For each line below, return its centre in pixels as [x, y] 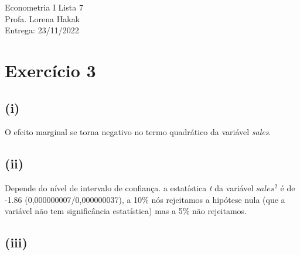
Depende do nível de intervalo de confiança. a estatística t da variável [129, 188]
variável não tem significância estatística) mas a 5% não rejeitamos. [126, 211]
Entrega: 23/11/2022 [42, 30]
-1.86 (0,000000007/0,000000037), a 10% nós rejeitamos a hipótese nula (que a [145, 199]
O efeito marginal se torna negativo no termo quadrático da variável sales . [138, 132]
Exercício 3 [50, 70]
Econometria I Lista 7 [44, 7]
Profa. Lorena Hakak [42, 18]
